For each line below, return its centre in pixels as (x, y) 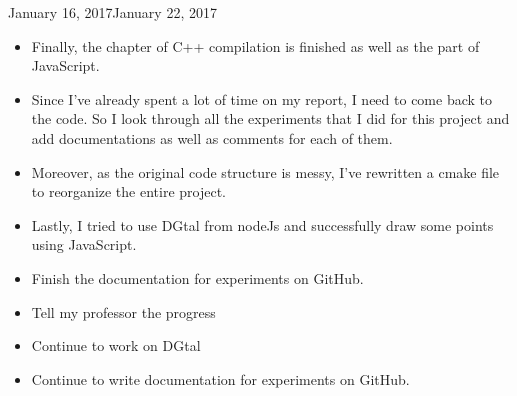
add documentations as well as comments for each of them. (212, 137)
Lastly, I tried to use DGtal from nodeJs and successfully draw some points (262, 224)
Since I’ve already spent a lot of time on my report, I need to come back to (261, 98)
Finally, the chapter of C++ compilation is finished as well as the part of (255, 45)
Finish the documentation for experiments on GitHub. (197, 277)
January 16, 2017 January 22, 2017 (112, 12)
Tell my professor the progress (123, 311)
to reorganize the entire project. (129, 191)
